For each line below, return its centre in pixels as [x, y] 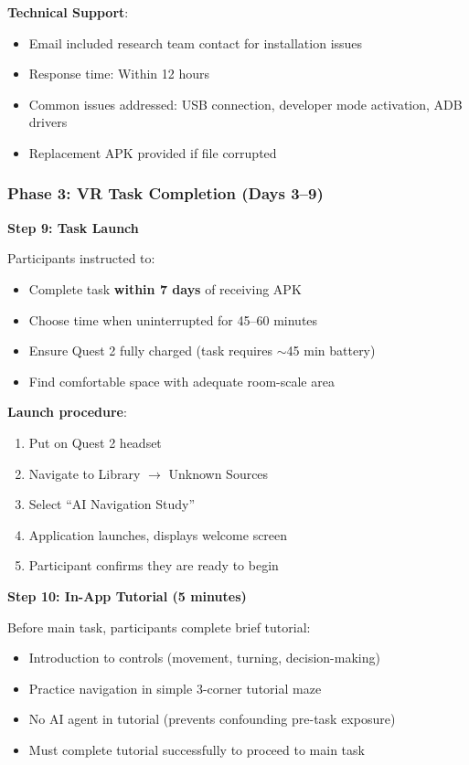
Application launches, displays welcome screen [158, 534]
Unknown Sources [219, 473]
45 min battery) [331, 351]
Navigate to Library [85, 473]
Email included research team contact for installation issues [196, 42]
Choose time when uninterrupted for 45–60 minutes [173, 319]
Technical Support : [68, 12]
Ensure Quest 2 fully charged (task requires [151, 351]
